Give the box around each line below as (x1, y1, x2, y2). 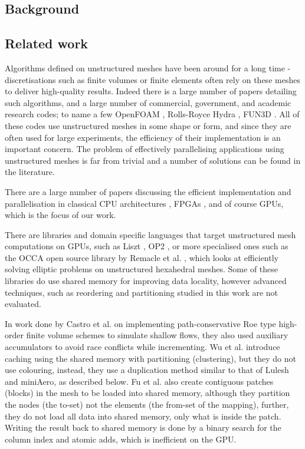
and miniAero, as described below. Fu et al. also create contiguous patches (5, 375, 274, 387)
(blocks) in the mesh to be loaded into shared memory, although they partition (5, 387, 290, 399)
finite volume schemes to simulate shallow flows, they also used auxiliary (26, 329, 288, 341)
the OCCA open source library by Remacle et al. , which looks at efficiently (5, 251, 278, 263)
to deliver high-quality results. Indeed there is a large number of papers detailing (5, 85, 297, 97)
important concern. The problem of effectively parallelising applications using (5, 143, 284, 155)
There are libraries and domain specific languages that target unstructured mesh (5, 228, 296, 240)
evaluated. (5, 298, 41, 310)
